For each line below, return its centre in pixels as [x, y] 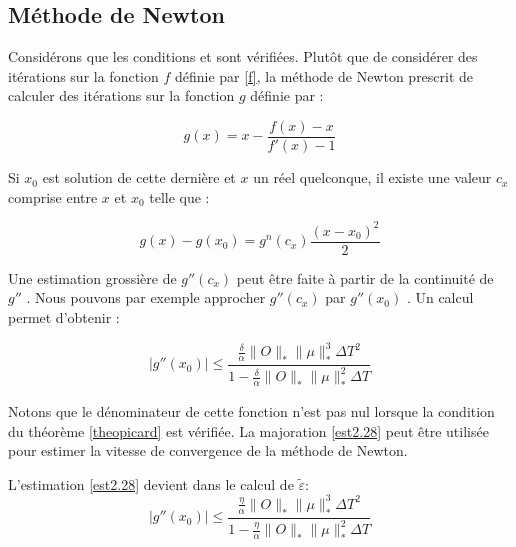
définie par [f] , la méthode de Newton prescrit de [324, 75]
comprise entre [53, 196]
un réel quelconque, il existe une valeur [372, 177]
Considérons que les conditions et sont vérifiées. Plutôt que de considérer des [243, 56]
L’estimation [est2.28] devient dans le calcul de [151, 483]
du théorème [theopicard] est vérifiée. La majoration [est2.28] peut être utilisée [248, 430]
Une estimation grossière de [92, 277]
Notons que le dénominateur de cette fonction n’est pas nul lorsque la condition [251, 411]
